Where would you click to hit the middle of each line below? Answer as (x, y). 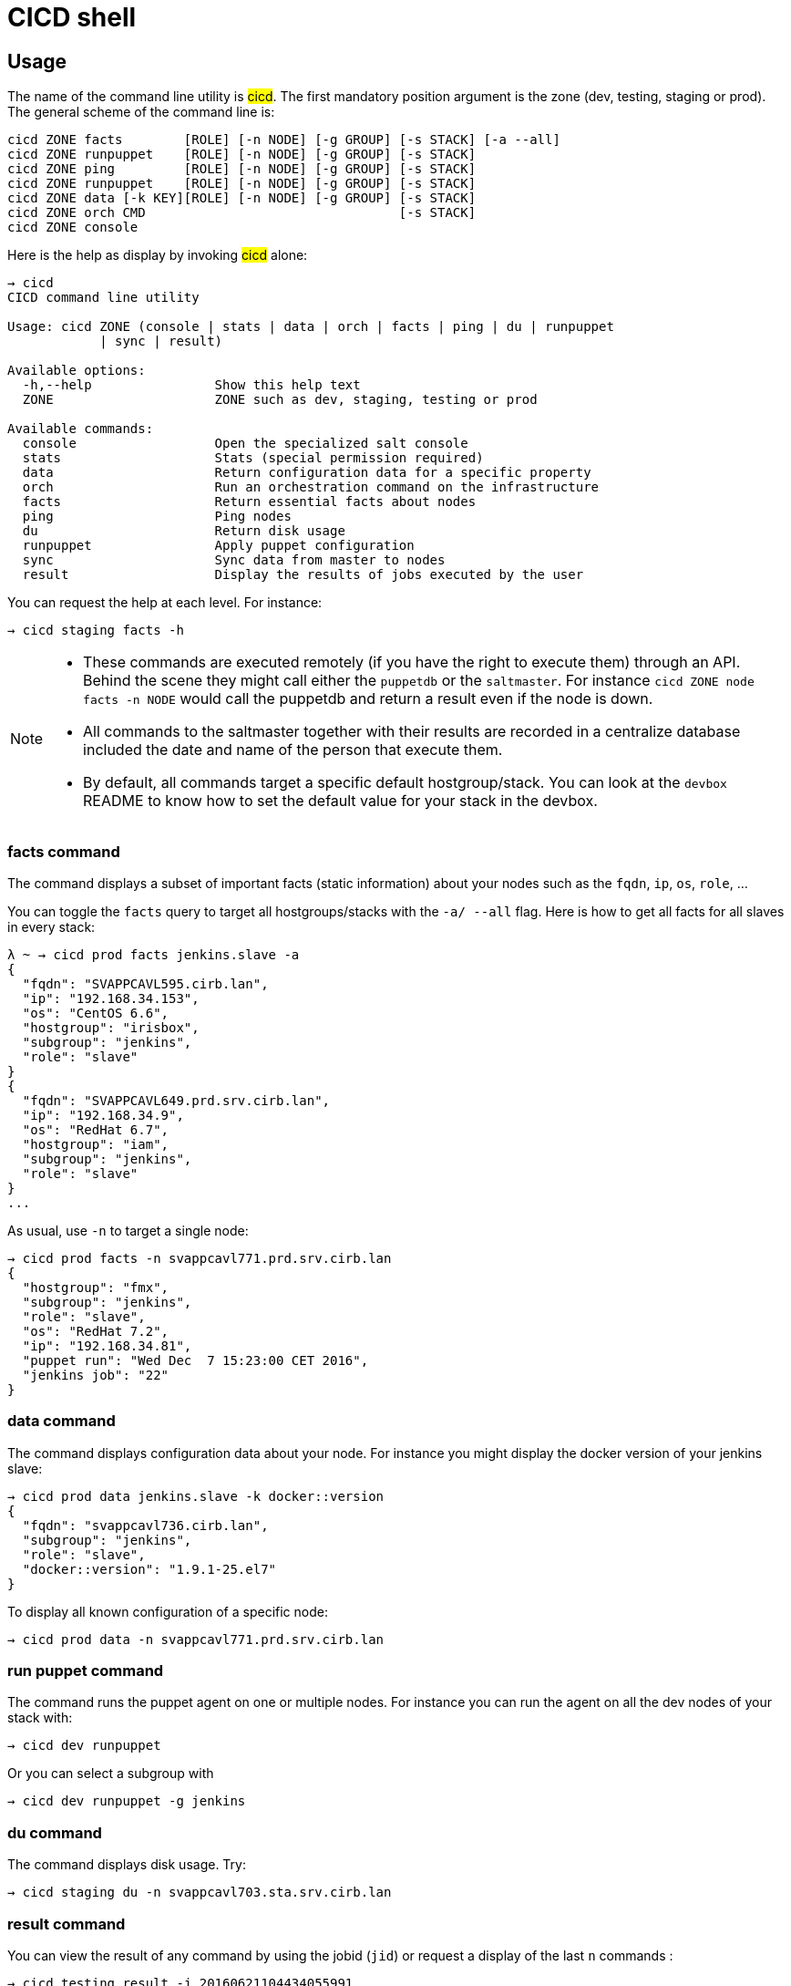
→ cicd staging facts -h (96, 631)
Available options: (77, 371)
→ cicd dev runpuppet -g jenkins (127, 1801)
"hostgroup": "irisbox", (111, 1027)
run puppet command (86, 1671)
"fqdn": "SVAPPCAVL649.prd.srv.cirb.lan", (176, 1100)
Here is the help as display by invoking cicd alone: (158, 255)
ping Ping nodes (157, 517)
